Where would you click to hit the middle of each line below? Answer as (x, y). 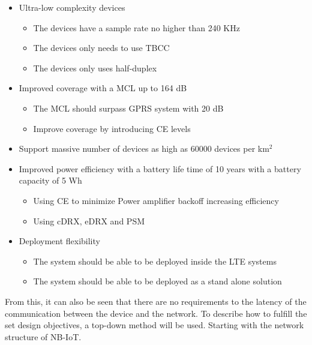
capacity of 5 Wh (50, 180)
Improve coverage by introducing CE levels (112, 128)
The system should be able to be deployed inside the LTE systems (155, 261)
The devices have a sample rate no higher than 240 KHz (136, 27)
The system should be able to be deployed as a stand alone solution (157, 281)
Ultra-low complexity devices (72, 7)
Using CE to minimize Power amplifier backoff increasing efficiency (156, 200)
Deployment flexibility (59, 241)
